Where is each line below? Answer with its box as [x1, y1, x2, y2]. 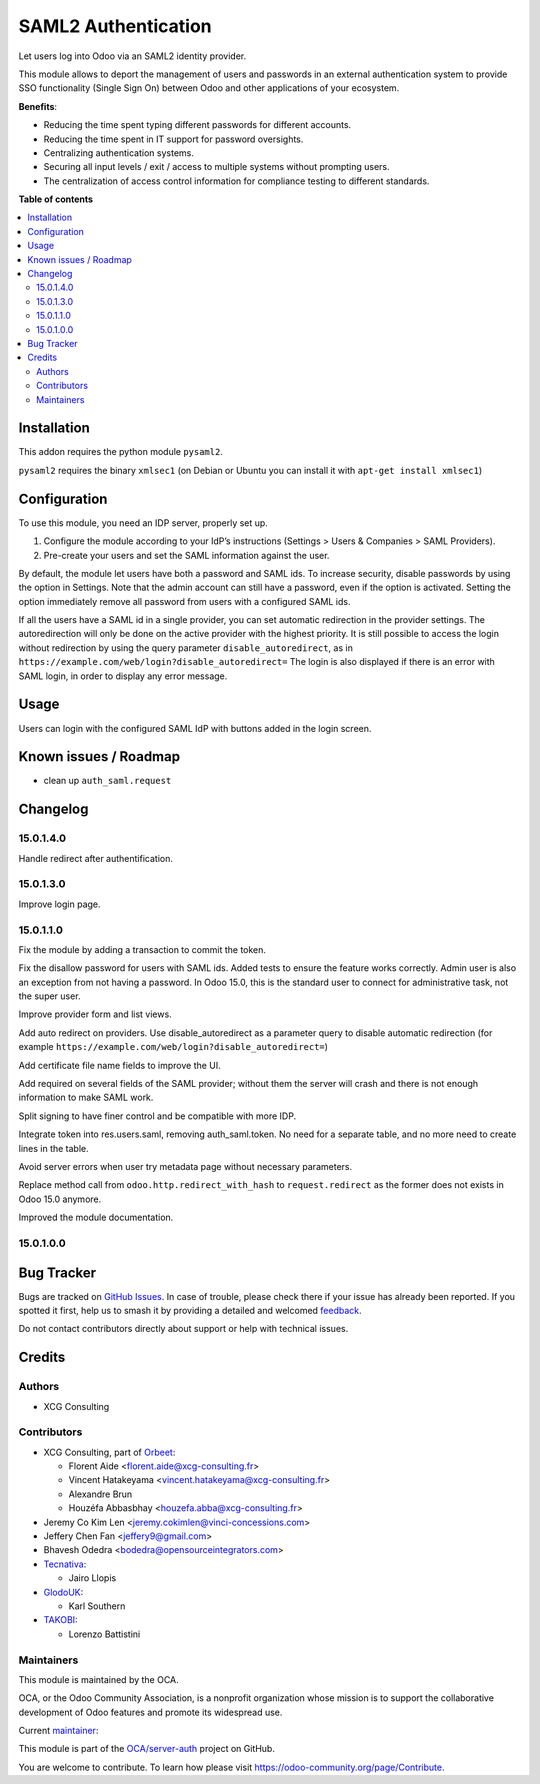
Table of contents [18, 193, 94, 205]
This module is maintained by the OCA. [18, 1673, 179, 1685]
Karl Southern [68, 1600, 126, 1612]
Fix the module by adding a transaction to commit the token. [18, 943, 267, 955]
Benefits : [18, 100, 58, 112]
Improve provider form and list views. [18, 1008, 172, 1020]
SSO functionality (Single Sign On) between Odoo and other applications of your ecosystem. [18, 82, 400, 94]
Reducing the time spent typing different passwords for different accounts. [43, 119, 352, 131]
